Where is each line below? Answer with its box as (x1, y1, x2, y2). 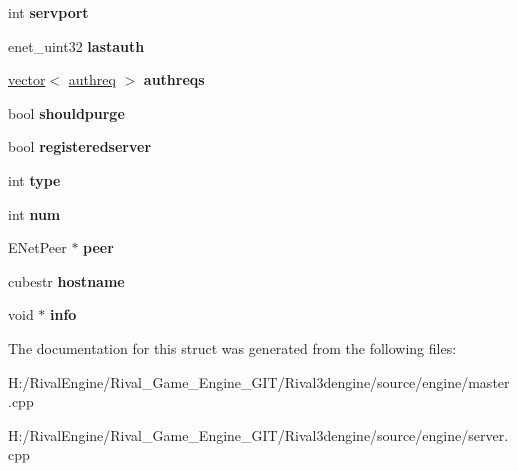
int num (8, 203, 61, 224)
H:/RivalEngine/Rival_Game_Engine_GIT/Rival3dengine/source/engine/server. (8, 424, 509, 445)
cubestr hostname (8, 270, 125, 291)
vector (8, 69, 46, 90)
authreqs (143, 69, 205, 90)
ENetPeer (8, 237, 67, 258)
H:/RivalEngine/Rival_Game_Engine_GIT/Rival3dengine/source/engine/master (8, 371, 510, 392)
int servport (8, 2, 89, 22)
